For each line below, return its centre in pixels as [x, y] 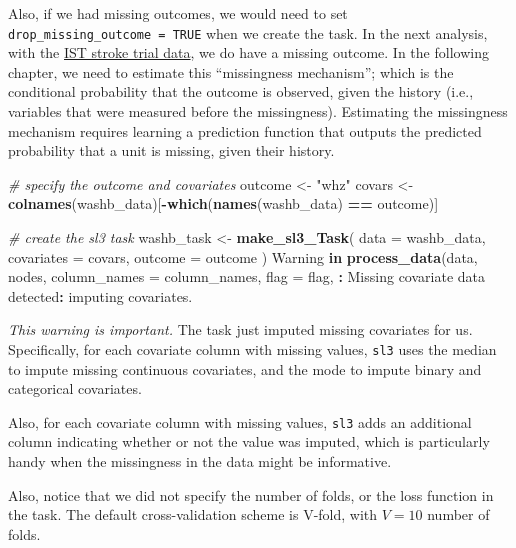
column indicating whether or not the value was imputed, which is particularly [249, 441]
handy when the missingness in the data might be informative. [200, 461]
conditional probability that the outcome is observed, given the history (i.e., [241, 91]
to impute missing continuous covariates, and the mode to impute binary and [245, 368]
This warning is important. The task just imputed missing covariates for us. [240, 329]
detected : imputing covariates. [100, 295]
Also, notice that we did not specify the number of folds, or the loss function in [251, 494]
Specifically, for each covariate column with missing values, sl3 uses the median [252, 348]
